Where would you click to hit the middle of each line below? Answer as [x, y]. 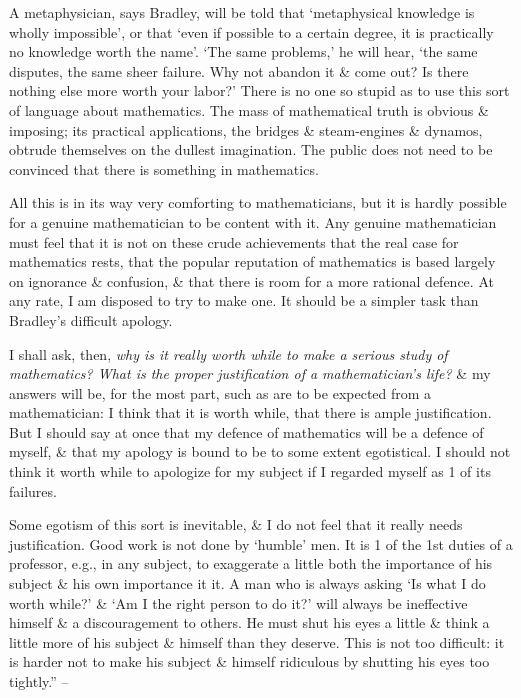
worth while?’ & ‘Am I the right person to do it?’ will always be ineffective [238, 602]
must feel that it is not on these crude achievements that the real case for [234, 241]
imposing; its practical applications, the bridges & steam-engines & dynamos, [246, 129]
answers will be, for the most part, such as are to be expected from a [220, 392]
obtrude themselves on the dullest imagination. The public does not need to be [251, 149]
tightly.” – [39, 681]
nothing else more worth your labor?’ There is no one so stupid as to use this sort [259, 90]
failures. [33, 490]
